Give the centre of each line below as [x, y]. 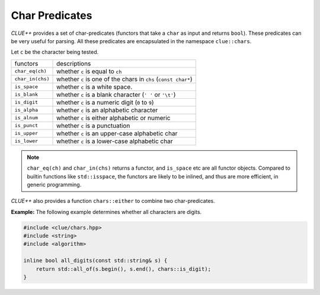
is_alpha [26, 110]
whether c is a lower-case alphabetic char [115, 141]
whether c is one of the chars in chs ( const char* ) [124, 79]
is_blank [26, 95]
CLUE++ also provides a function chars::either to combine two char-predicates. [113, 201]
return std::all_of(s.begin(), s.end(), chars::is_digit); [124, 269]
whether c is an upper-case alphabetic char [117, 133]
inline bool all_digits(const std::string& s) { [95, 261]
